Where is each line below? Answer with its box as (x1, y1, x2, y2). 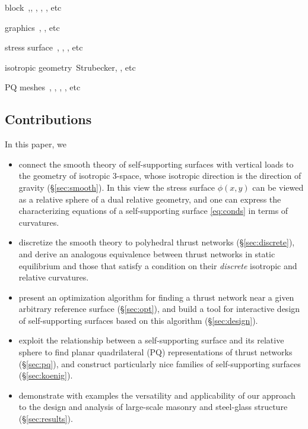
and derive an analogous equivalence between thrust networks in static (18, 247, 275, 260)
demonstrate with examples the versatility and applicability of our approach (18, 389, 296, 401)
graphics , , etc (5, 21, 60, 33)
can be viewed (252, 181, 304, 193)
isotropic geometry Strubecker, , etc (5, 61, 136, 73)
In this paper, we (5, 138, 66, 150)
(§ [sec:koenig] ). (18, 369, 73, 381)
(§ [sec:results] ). (18, 412, 73, 425)
